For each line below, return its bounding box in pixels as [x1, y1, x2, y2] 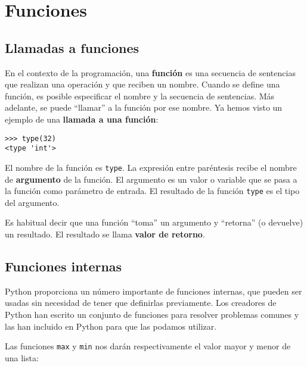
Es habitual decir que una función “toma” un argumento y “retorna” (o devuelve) [5, 216, 303, 229]
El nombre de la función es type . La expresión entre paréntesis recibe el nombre [5, 161, 297, 173]
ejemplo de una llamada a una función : [5, 112, 159, 125]
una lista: [5, 351, 39, 364]
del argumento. [5, 196, 60, 208]
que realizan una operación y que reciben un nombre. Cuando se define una [5, 78, 280, 90]
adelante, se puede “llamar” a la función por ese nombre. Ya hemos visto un [5, 101, 283, 114]
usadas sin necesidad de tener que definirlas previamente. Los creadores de [5, 296, 277, 309]
